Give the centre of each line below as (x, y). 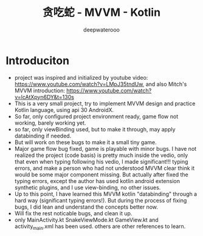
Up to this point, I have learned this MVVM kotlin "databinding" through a (106, 194)
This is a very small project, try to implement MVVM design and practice (105, 103)
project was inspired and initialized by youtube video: (81, 77)
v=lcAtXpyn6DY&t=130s (44, 97)
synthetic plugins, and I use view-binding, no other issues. (88, 187)
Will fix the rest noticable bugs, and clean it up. (73, 213)
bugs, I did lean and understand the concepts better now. (86, 207)
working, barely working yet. (50, 123)
